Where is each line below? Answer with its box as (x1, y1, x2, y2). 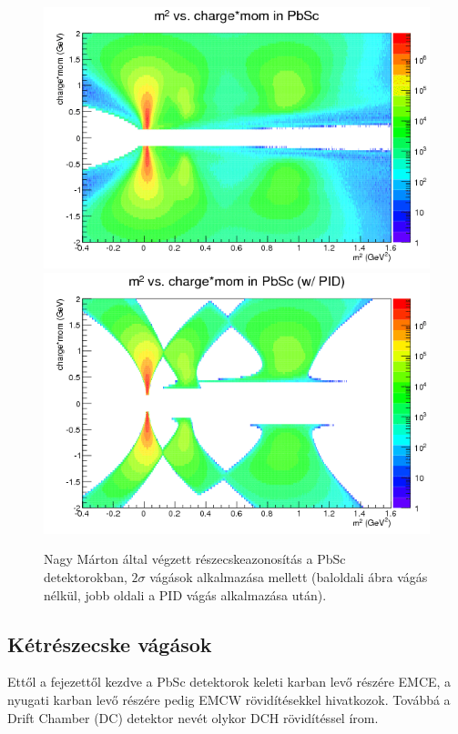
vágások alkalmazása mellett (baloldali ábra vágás (149, 568, 428, 587)
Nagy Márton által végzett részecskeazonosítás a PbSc (44, 549, 346, 568)
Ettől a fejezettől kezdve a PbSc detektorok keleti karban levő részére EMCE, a (7, 672, 452, 691)
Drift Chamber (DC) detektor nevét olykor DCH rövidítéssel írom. (7, 708, 379, 727)
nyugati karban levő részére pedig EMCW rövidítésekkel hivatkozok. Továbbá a (7, 690, 451, 709)
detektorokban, (44, 568, 127, 587)
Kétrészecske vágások (7, 629, 212, 658)
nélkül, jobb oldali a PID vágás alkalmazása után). (44, 585, 327, 604)
